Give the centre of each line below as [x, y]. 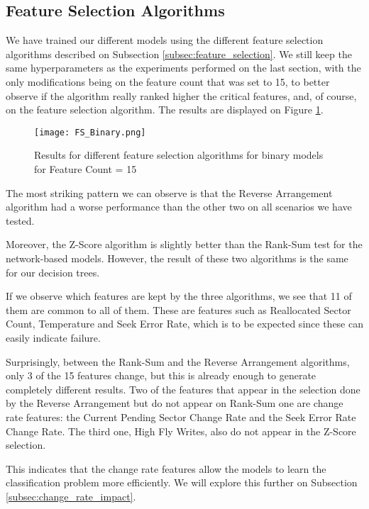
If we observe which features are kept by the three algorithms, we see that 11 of [179, 296]
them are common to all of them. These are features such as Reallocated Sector [178, 309]
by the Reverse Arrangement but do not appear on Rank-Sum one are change [175, 403]
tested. [20, 220]
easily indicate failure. [53, 337]
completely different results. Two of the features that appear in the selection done [183, 389]
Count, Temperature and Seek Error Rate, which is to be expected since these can [184, 324]
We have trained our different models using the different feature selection [165, 40]
